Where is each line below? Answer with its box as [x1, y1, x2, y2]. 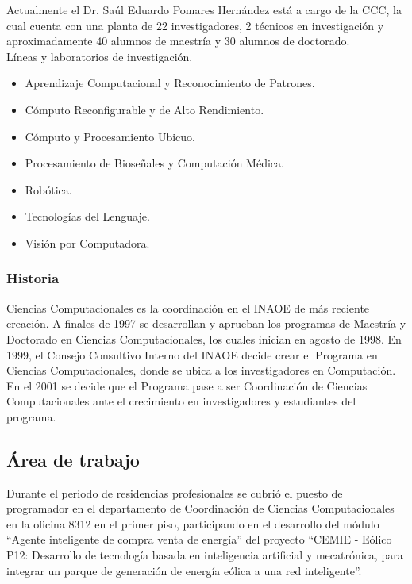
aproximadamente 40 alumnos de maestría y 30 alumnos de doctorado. [6, 33, 350, 49]
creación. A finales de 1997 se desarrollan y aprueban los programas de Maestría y [6, 315, 406, 332]
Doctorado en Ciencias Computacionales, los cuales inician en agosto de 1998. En [6, 330, 402, 347]
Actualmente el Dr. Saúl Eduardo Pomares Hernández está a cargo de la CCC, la [6, 2, 402, 17]
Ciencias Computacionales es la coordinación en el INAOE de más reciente [6, 299, 370, 316]
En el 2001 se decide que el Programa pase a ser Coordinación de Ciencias [6, 377, 368, 394]
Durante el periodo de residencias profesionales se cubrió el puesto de [6, 484, 343, 501]
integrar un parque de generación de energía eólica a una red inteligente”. [6, 562, 362, 578]
